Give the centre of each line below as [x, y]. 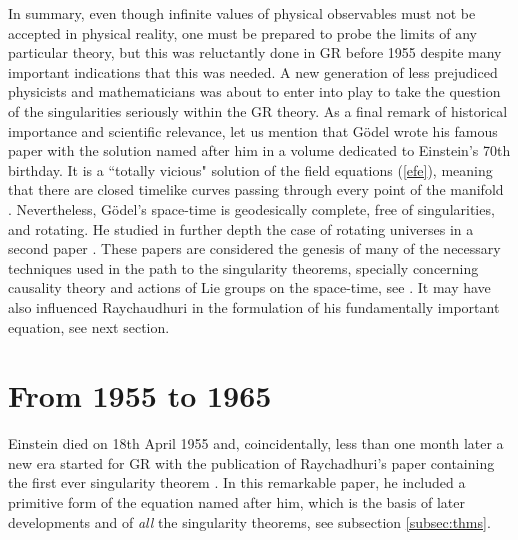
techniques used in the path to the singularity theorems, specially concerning [243, 267]
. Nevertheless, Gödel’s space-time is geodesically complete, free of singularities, [251, 208]
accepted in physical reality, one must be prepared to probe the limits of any [242, 32]
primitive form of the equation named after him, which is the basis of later [236, 502]
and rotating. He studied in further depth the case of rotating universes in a [241, 228]
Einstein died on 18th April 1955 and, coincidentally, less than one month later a [256, 443]
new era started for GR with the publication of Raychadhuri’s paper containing [251, 462]
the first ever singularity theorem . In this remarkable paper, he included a [237, 482]
